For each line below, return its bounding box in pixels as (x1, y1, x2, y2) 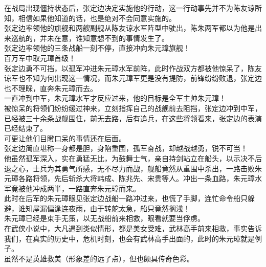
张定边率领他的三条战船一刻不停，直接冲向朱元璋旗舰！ (4, 42, 190, 53)
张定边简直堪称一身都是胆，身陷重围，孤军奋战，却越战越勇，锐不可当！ (4, 143, 248, 153)
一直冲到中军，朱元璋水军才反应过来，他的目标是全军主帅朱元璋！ (4, 93, 226, 103)
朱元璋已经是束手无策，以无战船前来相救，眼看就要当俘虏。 (4, 213, 205, 224)
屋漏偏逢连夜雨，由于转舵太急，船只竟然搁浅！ (32, 203, 190, 213)
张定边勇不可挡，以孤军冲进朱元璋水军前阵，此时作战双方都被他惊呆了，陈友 (4, 62, 262, 73)
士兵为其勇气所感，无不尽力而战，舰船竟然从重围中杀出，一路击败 (32, 163, 255, 173)
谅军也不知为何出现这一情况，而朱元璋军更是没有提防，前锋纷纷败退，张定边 (4, 73, 262, 83)
